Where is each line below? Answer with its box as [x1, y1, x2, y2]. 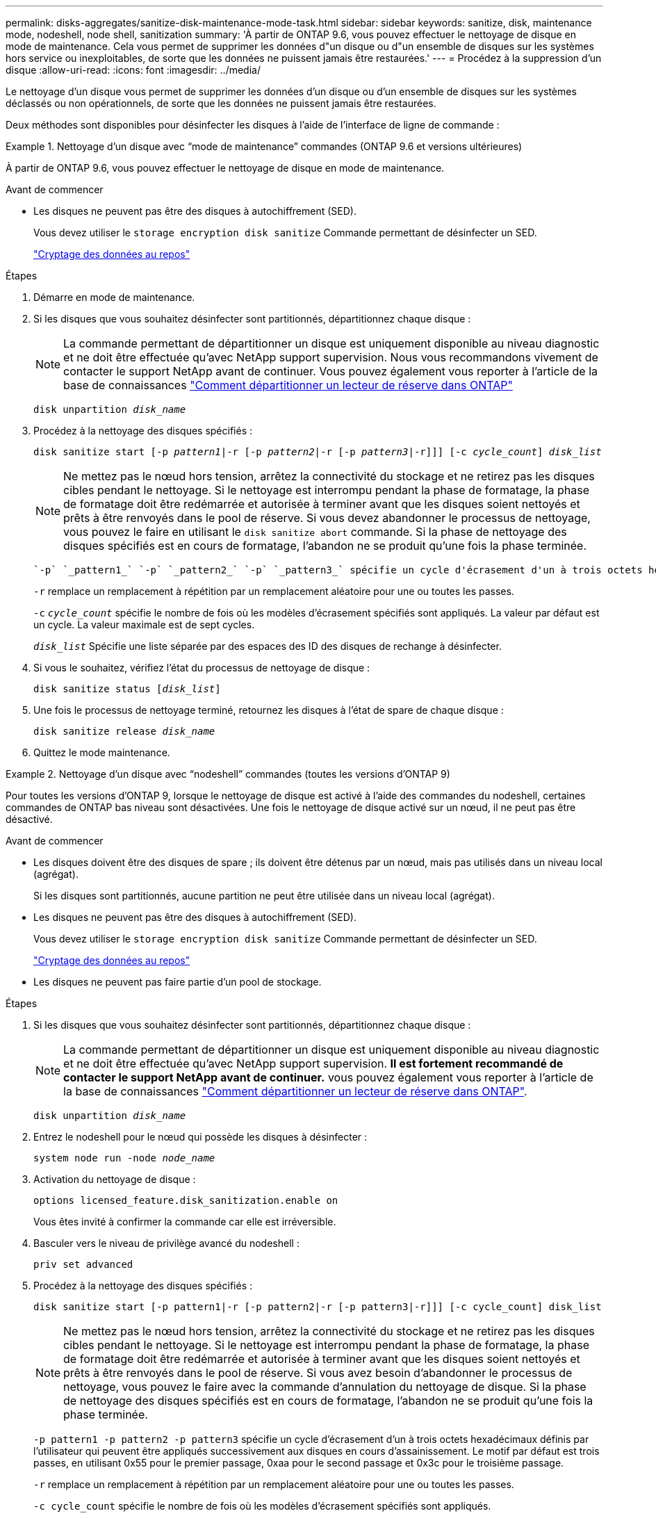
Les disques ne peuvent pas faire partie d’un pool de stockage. [33, 976, 322, 988]
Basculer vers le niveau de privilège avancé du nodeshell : [33, 1237, 300, 1249]
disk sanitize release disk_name [33, 726, 215, 737]
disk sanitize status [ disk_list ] [33, 683, 221, 694]
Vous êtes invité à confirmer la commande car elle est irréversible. [33, 1216, 336, 1227]
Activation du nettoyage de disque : [33, 1173, 196, 1185]
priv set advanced [33, 1259, 133, 1270]
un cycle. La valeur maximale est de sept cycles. [33, 619, 255, 630]
